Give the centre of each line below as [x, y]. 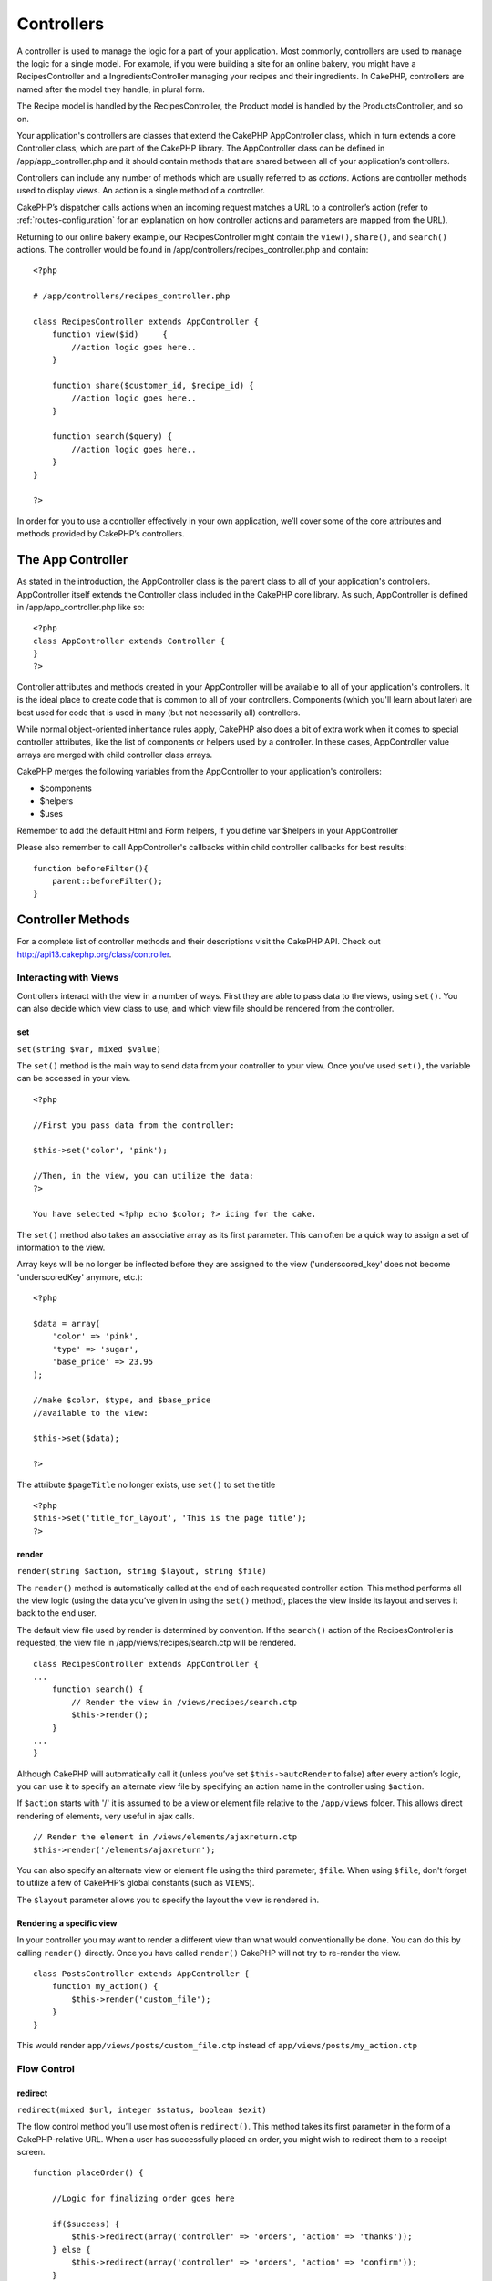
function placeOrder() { [88, 2173]
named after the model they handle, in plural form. [111, 89]
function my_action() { [105, 1986]
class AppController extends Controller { [129, 641]
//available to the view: [91, 1413]
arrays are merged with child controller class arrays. [115, 755]
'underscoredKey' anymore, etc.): [80, 1276]
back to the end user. [57, 1613]
